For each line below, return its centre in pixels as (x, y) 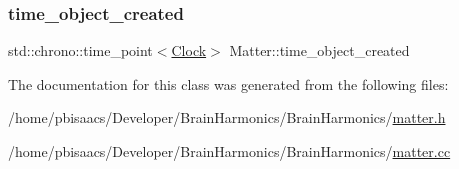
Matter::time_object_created (319, 50)
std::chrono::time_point (80, 50)
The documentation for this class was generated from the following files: (228, 83)
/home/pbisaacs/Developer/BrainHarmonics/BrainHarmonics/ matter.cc (229, 151)
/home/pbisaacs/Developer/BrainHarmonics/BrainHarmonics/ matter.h (227, 117)
